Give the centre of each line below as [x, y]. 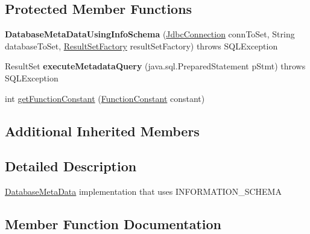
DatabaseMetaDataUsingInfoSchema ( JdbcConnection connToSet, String [150, 34]
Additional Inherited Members [102, 131]
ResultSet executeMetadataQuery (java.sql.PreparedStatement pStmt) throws [155, 66]
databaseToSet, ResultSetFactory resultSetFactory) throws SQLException [141, 46]
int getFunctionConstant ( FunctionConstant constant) [105, 98]
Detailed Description [71, 166]
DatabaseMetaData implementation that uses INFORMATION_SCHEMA [143, 191]
